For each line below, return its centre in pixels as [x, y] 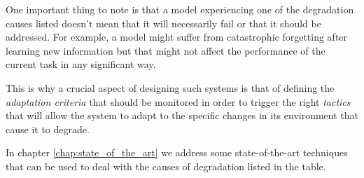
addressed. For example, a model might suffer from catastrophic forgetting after [177, 37]
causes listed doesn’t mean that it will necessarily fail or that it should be [163, 23]
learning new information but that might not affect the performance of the [166, 50]
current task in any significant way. [81, 64]
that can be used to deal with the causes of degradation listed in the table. [166, 166]
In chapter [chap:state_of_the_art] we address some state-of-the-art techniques [177, 152]
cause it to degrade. [48, 129]
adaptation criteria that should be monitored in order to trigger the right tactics [178, 101]
